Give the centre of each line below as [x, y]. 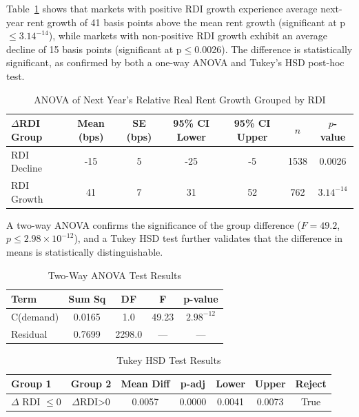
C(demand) [35, 316]
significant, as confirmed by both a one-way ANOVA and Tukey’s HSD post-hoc [175, 62]
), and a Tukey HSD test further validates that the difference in [208, 238]
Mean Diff [145, 384]
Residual [29, 333]
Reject [311, 384]
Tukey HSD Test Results [169, 359]
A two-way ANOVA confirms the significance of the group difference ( [154, 224]
